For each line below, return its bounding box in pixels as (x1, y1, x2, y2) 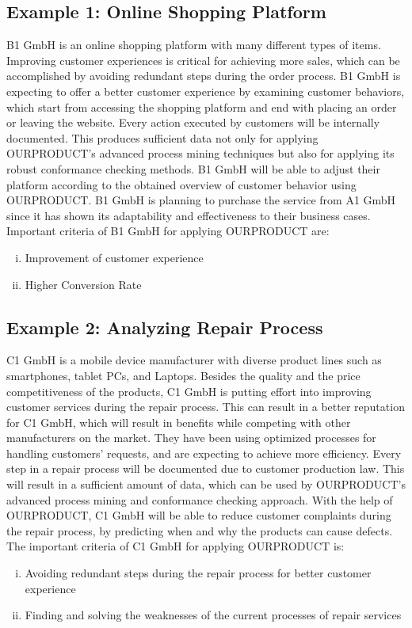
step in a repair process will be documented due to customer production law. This (6, 460, 405, 477)
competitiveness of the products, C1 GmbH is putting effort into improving (6, 383, 372, 399)
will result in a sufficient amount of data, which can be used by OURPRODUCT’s (6, 476, 406, 493)
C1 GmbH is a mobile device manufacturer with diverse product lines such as (6, 352, 382, 368)
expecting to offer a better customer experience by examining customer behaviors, (6, 82, 405, 99)
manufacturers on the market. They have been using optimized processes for (6, 429, 376, 446)
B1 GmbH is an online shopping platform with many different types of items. (6, 36, 381, 53)
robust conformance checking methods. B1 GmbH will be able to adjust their (6, 160, 380, 177)
